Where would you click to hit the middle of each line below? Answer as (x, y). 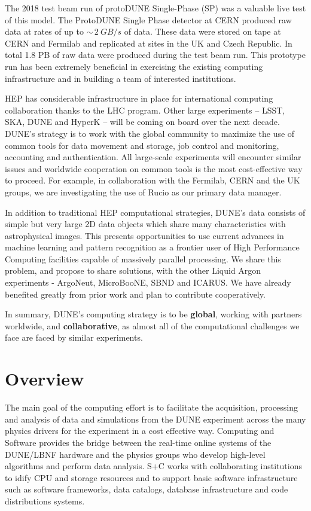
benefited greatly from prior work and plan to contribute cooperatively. (135, 294)
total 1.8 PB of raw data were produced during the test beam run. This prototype (155, 55)
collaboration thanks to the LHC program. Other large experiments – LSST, (145, 110)
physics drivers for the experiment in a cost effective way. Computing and (140, 431)
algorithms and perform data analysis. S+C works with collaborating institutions (153, 466)
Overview (45, 379)
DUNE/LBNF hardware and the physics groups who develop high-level (135, 454)
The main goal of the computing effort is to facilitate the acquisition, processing (151, 407)
